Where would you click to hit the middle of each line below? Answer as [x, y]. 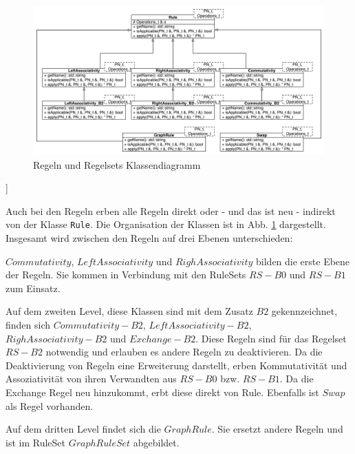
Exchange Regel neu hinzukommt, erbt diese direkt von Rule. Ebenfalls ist [162, 392]
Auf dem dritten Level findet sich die [83, 429]
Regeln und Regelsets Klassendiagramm [117, 164]
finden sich [28, 324]
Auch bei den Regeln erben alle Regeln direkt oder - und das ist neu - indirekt [171, 210]
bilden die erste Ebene [303, 261]
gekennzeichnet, [304, 311]
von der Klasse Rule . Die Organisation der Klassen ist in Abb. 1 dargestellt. [166, 224]
